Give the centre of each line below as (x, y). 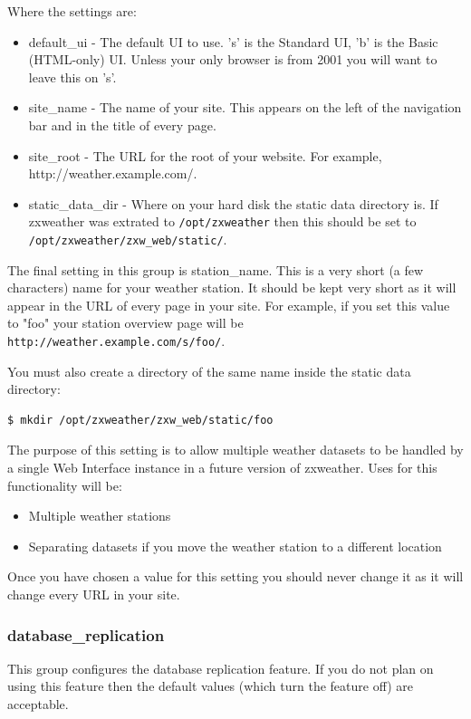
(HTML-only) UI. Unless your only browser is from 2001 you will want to (233, 59)
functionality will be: (65, 485)
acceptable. (38, 704)
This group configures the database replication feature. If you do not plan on (221, 668)
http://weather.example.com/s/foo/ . (116, 341)
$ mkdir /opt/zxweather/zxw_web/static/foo (140, 420)
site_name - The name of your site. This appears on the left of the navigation (245, 107)
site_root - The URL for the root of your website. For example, (205, 155)
